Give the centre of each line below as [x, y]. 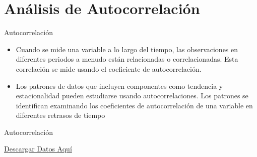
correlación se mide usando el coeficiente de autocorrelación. [109, 68]
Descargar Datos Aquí [38, 149]
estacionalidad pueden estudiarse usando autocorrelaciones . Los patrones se [132, 96]
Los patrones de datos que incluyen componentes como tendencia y [119, 86]
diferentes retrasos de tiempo [60, 115]
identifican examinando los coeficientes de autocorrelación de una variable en [134, 105]
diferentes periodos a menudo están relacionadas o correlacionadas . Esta [127, 59]
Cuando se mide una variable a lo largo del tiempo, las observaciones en [127, 49]
